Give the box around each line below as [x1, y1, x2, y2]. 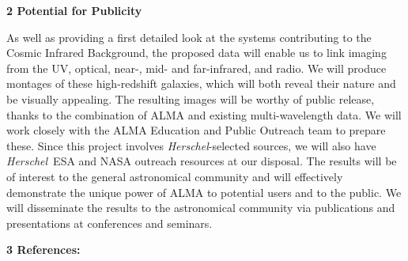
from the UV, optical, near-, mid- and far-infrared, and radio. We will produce [6, 59, 387, 76]
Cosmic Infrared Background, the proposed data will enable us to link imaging [6, 44, 387, 61]
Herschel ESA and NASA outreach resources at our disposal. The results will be [6, 153, 397, 169]
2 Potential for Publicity [6, 2, 142, 18]
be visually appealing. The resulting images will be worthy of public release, [6, 90, 375, 107]
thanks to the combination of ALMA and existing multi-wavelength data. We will [6, 106, 402, 123]
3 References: [6, 241, 81, 258]
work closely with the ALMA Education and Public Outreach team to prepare [6, 122, 386, 138]
